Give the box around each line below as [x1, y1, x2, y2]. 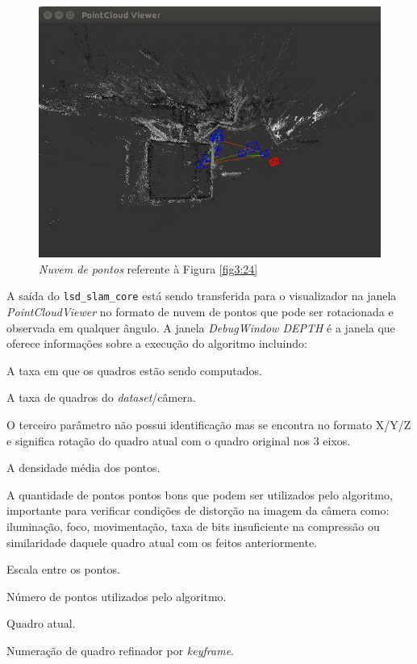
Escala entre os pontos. [6, 561, 120, 578]
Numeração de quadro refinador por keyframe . [6, 642, 234, 659]
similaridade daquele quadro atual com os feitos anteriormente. [6, 533, 317, 550]
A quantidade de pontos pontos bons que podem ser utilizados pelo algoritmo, [6, 486, 393, 503]
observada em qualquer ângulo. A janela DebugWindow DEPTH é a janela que [6, 319, 395, 336]
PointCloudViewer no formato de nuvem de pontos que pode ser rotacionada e [6, 303, 394, 320]
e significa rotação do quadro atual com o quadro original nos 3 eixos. [6, 432, 351, 449]
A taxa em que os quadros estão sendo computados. [6, 361, 262, 378]
